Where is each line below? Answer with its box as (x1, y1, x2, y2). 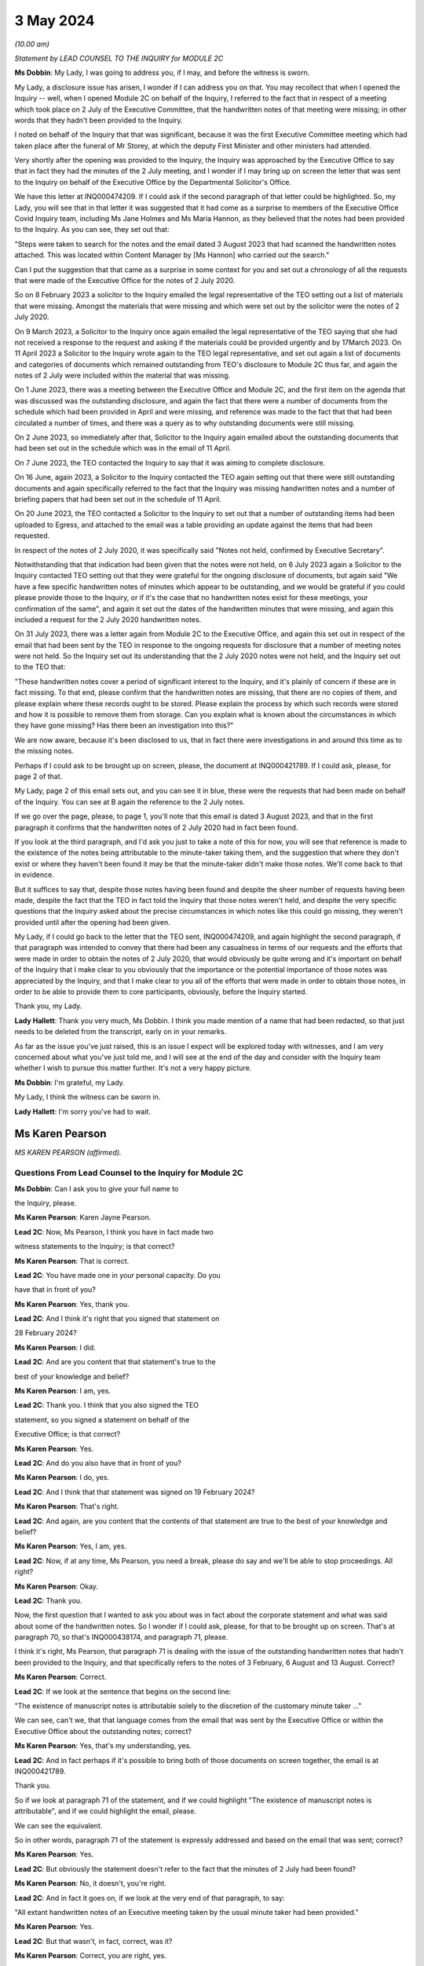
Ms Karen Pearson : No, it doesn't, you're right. (14, 1879, 166, 1888)
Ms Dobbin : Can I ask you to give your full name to (14, 1184, 179, 1193)
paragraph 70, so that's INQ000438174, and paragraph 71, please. (14, 1633, 228, 1642)
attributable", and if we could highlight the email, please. (14, 1806, 196, 1816)
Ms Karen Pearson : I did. (14, 1342, 96, 1352)
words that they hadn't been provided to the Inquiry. (14, 115, 184, 125)
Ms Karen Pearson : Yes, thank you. (14, 1299, 130, 1309)
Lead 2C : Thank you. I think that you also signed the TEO (14, 1401, 199, 1410)
